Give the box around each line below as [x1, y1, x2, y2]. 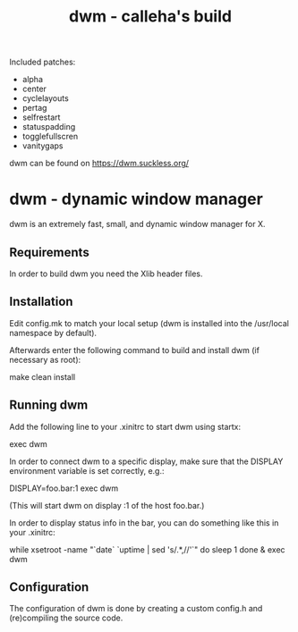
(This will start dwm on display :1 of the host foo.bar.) [9, 500, 205, 510]
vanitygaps [21, 140, 64, 151]
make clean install [9, 371, 76, 382]
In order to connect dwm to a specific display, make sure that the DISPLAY [9, 456, 284, 467]
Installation [9, 294, 73, 309]
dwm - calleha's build [68, 6, 233, 27]
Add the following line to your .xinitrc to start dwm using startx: [9, 421, 242, 432]
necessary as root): [9, 354, 81, 365]
